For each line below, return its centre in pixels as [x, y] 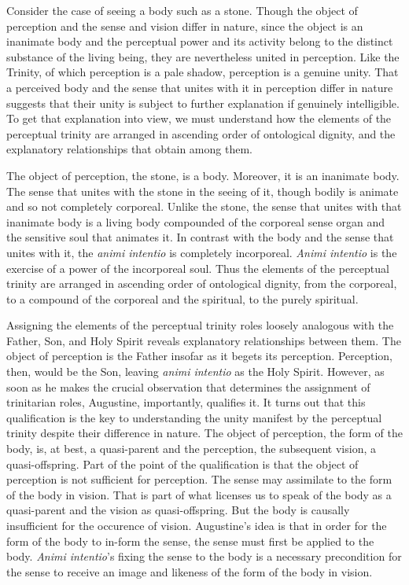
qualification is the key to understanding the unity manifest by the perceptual [194, 417]
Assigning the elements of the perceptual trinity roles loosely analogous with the [200, 325]
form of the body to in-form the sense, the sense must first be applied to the [190, 541]
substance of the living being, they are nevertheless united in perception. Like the [203, 56]
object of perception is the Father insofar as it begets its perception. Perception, [199, 356]
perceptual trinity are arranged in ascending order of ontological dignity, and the [201, 133]
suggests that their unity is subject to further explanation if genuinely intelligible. [203, 103]
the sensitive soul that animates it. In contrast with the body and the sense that [200, 237]
